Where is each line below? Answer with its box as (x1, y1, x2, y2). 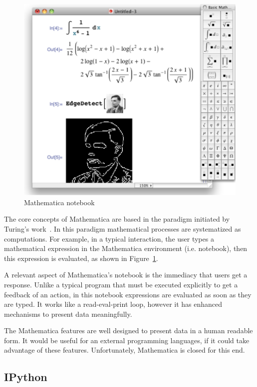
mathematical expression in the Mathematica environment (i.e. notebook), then (4, 243, 248, 254)
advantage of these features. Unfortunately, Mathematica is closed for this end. (4, 345, 245, 355)
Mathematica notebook (24, 197, 95, 207)
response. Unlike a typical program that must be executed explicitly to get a (4, 279, 238, 289)
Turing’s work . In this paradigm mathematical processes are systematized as (4, 223, 241, 234)
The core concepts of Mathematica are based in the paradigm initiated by (4, 214, 230, 224)
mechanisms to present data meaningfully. (4, 308, 132, 319)
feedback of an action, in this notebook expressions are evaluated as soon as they (4, 289, 252, 299)
